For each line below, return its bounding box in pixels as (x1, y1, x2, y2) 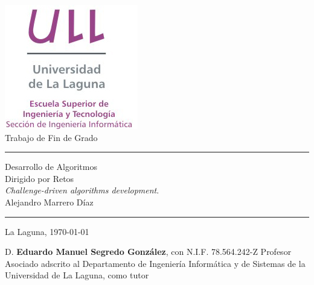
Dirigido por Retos (5, 172, 74, 184)
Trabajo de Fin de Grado (5, 131, 98, 143)
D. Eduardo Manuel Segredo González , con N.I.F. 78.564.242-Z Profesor (5, 245, 292, 258)
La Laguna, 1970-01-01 (5, 225, 89, 237)
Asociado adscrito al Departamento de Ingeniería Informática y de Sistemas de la (5, 257, 306, 269)
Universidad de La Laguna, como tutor (5, 269, 149, 281)
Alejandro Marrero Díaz (5, 195, 94, 208)
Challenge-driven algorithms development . (5, 184, 159, 196)
